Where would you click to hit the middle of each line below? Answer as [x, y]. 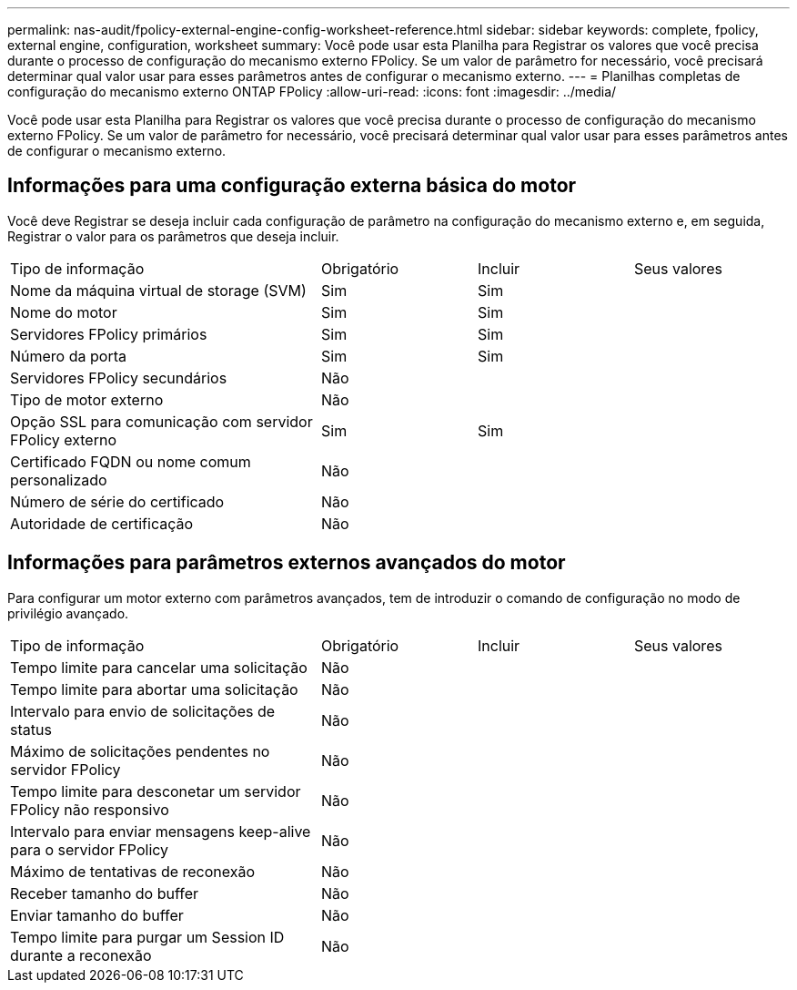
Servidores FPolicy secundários [119, 378]
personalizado [59, 480]
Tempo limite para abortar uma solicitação [154, 689]
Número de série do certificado [117, 501]
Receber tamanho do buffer [105, 893]
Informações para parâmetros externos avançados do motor [287, 563]
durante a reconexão [81, 955]
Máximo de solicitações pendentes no [140, 751]
